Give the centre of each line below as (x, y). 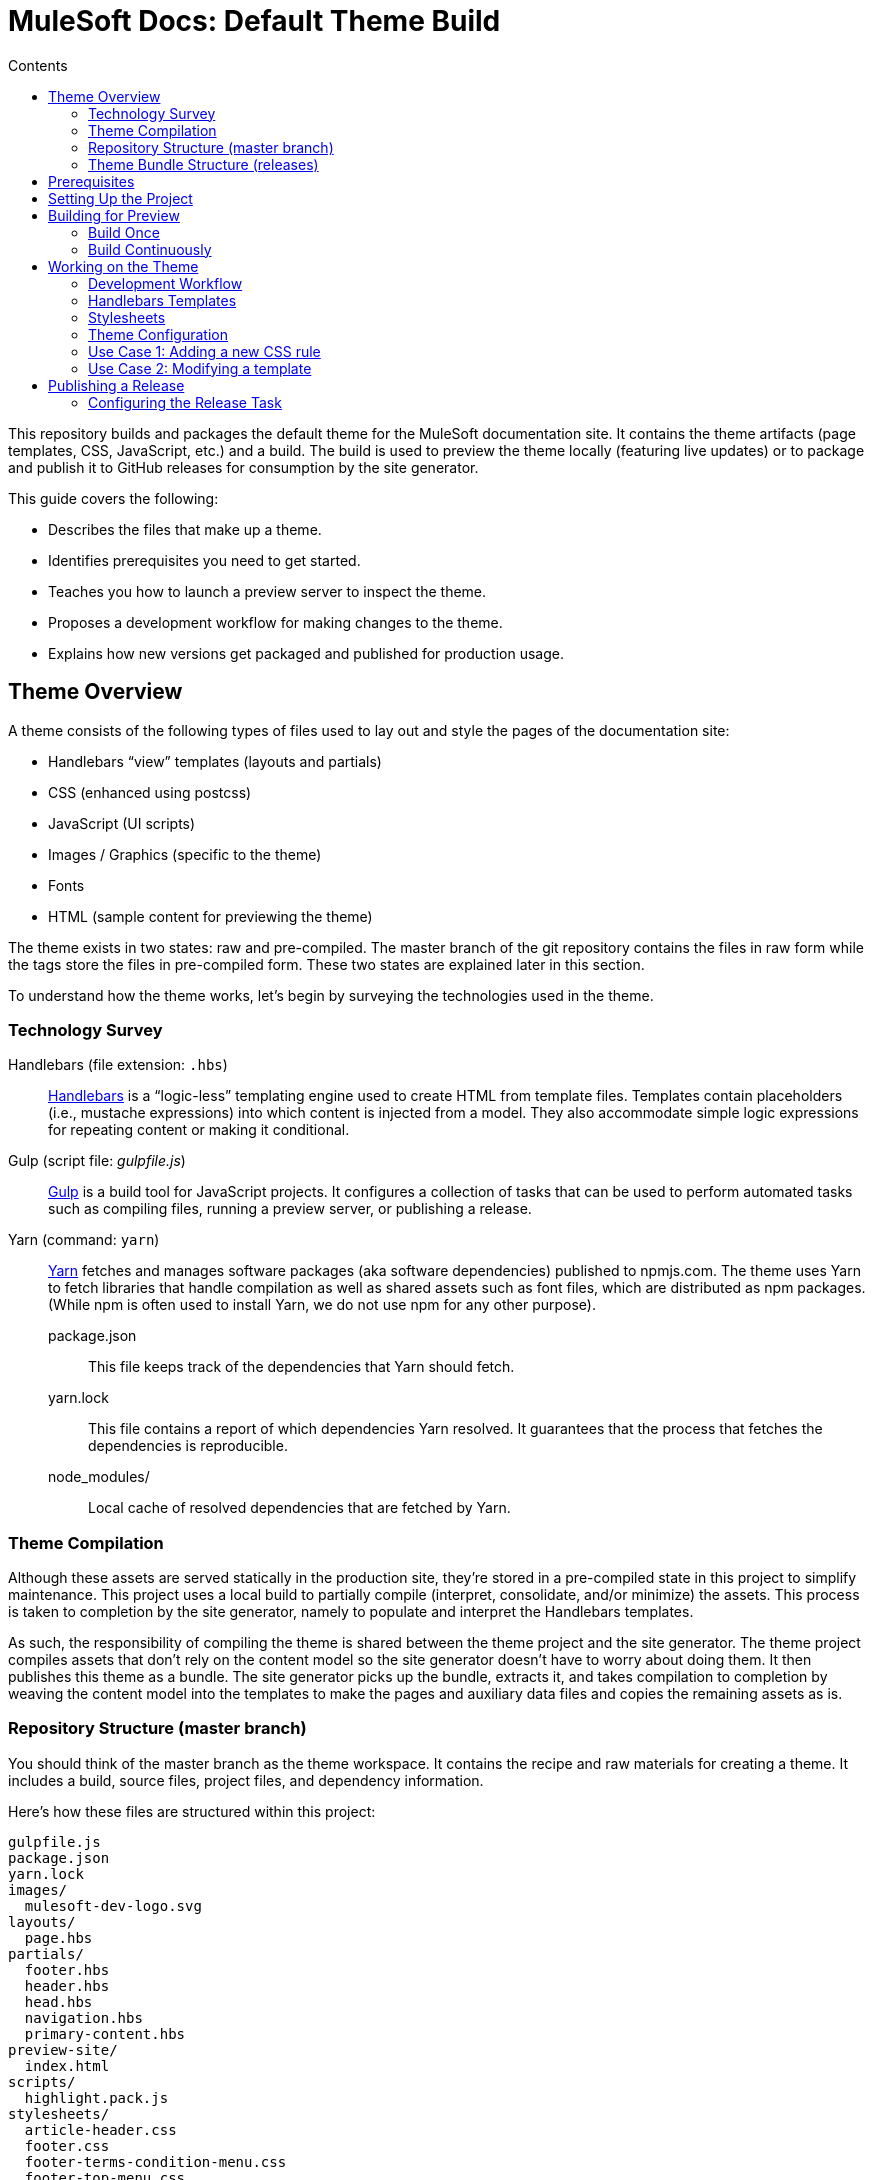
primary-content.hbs (105, 2033)
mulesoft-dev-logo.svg (113, 1905)
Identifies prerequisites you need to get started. (204, 560)
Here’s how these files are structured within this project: (192, 1811)
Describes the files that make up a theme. (185, 529)
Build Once (124, 232)
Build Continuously (150, 249)
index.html (67, 2065)
